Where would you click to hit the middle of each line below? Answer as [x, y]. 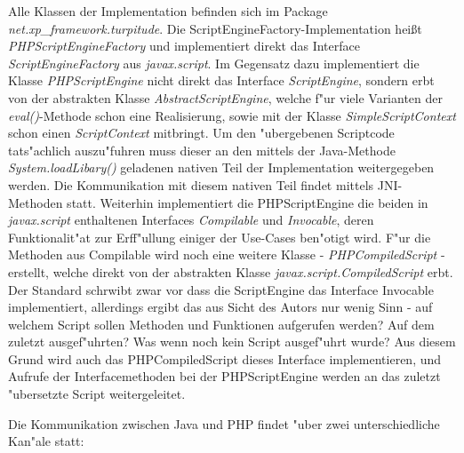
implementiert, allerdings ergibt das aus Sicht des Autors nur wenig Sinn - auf [220, 307]
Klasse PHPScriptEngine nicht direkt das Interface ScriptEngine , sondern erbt [221, 80]
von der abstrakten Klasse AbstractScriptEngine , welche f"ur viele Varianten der [225, 97]
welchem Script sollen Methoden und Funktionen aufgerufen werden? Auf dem [221, 324]
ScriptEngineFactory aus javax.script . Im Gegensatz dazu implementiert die [214, 63]
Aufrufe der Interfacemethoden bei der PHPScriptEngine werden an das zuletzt [224, 376]
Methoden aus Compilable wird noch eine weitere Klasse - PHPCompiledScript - [227, 254]
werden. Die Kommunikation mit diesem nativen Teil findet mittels [191, 184]
